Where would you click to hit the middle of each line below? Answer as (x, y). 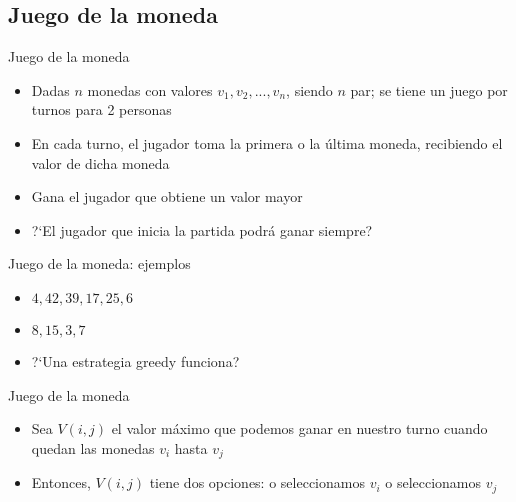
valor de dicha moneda (100, 162)
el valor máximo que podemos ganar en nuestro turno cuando (299, 428)
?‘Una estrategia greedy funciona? (135, 360)
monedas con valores (150, 89)
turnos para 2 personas (101, 109)
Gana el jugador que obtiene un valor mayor (167, 196)
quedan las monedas (93, 447)
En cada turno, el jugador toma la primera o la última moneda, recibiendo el (267, 142)
